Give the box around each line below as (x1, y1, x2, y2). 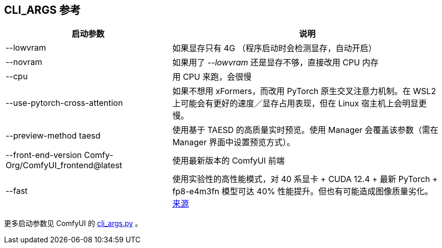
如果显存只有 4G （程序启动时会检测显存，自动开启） (172, 43, 377, 54)
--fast (6, 186, 28, 196)
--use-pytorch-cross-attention (6, 98, 123, 108)
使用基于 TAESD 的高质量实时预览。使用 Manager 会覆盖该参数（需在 (172, 125, 438, 136)
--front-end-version (6, 150, 82, 161)
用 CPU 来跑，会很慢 (172, 72, 252, 82)
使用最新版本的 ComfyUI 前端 (172, 155, 285, 166)
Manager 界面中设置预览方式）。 (172, 137, 295, 148)
